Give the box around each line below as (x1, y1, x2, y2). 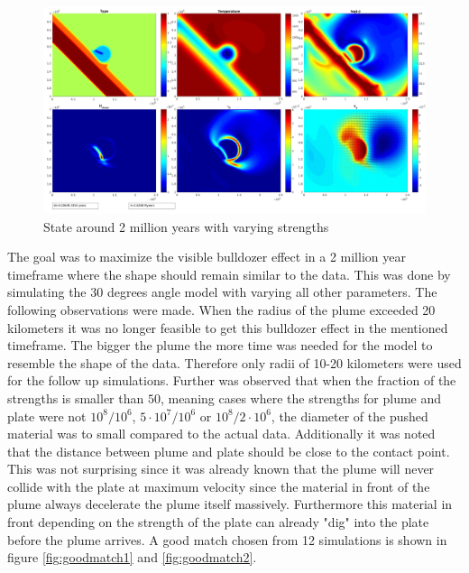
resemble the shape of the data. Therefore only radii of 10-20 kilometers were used (7, 353, 462, 372)
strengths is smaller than (7, 388, 144, 407)
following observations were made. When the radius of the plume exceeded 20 (7, 300, 436, 319)
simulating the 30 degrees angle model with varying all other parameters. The (7, 282, 437, 301)
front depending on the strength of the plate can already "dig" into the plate (7, 513, 429, 531)
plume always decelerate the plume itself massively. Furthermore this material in (7, 494, 453, 513)
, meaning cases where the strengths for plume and (160, 388, 442, 407)
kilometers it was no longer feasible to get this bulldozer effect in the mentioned (7, 318, 448, 337)
